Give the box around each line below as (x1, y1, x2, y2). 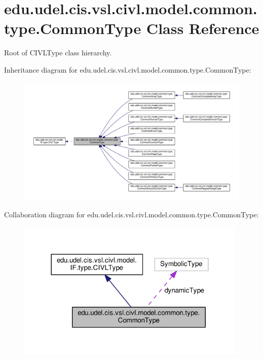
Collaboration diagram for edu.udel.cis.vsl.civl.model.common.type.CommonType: (4, 209, 259, 220)
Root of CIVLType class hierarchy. (4, 47, 112, 58)
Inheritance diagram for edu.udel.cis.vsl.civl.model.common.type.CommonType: (4, 64, 251, 75)
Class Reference (146, 18, 259, 39)
